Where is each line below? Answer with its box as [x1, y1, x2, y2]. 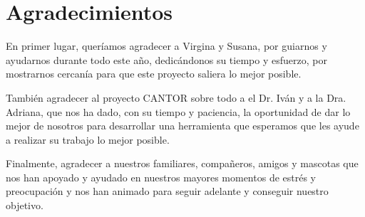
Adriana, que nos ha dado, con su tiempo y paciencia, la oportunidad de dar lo [6, 104, 351, 119]
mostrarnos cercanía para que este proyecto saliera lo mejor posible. [6, 66, 302, 81]
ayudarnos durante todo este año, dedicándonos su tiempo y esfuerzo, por [6, 52, 327, 67]
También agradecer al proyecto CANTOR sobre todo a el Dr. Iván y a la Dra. [6, 90, 346, 105]
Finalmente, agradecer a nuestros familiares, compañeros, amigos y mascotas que [6, 156, 359, 171]
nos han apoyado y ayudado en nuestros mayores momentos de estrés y [6, 169, 316, 184]
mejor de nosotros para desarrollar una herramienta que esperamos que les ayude [6, 118, 359, 133]
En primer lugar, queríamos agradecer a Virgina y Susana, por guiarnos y [6, 38, 327, 53]
